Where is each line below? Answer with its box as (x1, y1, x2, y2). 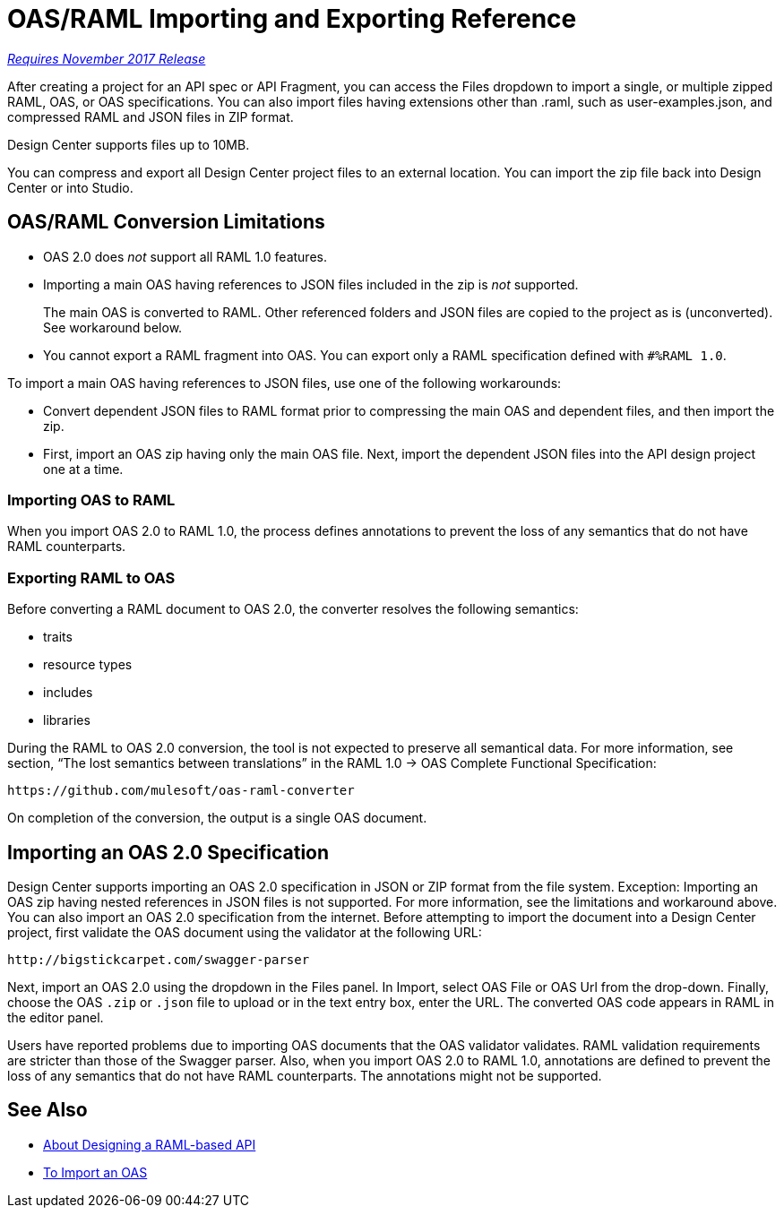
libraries (43, 712, 90, 728)
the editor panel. (7, 1009, 104, 1025)
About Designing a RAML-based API (43, 1136, 256, 1152)
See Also (7, 1099, 88, 1122)
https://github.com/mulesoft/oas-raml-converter (7, 783, 355, 798)
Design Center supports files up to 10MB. (7, 136, 250, 152)
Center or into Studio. (7, 179, 134, 195)
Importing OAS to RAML (7, 490, 176, 509)
